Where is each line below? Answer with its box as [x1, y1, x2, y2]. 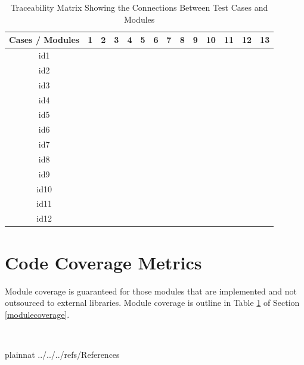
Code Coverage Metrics [5, 250, 202, 274]
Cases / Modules [9, 33, 80, 46]
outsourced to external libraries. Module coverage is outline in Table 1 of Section [5, 296, 300, 309]
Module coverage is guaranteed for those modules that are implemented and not [5, 284, 297, 297]
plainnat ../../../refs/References [5, 348, 120, 360]
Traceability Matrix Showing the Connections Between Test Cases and [10, 1, 268, 13]
